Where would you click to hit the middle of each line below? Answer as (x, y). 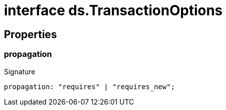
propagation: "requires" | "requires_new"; (90, 86)
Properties (30, 34)
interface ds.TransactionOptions (113, 10)
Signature (20, 71)
